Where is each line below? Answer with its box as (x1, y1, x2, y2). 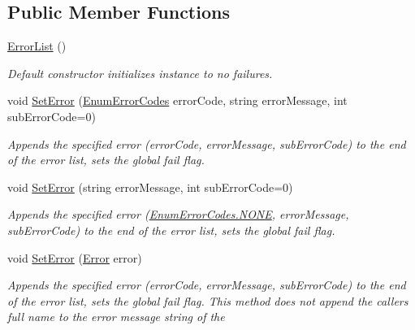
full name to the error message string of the (7, 308, 225, 325)
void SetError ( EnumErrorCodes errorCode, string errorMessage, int (7, 92, 348, 109)
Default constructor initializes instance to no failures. (7, 64, 273, 81)
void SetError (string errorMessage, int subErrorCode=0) (7, 178, 293, 195)
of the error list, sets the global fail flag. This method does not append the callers (7, 292, 409, 309)
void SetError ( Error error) (7, 249, 142, 266)
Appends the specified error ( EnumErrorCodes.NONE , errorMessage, (7, 206, 349, 223)
